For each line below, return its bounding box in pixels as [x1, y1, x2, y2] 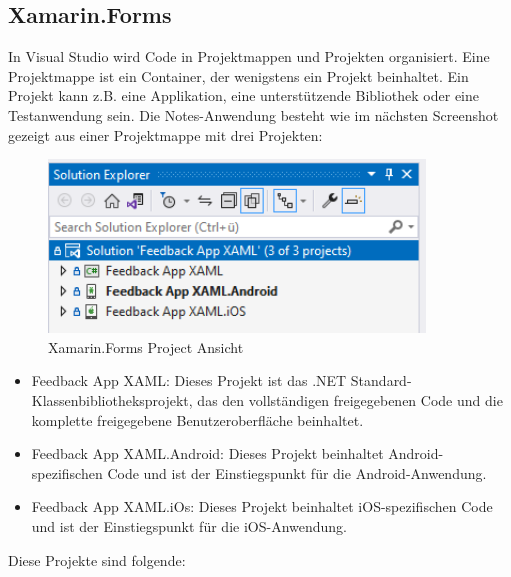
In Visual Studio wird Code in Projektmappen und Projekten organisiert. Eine [8, 46, 490, 67]
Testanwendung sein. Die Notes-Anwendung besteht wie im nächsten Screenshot [8, 104, 499, 125]
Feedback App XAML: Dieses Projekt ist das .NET [31, 370, 347, 391]
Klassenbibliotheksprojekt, [31, 389, 193, 410]
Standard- [350, 370, 412, 391]
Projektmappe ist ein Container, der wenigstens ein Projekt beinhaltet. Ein [8, 65, 469, 86]
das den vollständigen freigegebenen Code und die [197, 389, 503, 410]
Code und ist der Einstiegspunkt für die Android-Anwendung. [107, 462, 487, 483]
